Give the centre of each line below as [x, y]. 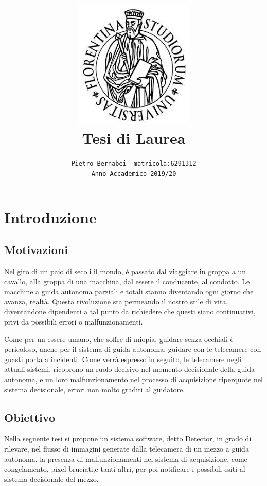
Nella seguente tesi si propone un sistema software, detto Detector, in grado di [128, 438]
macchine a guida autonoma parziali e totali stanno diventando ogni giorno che [129, 291]
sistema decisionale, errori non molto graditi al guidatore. [95, 389]
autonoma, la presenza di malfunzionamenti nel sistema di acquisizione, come [126, 458]
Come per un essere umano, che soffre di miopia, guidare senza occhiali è [119, 339]
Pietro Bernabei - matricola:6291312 [134, 163]
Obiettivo [30, 417]
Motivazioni [36, 250]
